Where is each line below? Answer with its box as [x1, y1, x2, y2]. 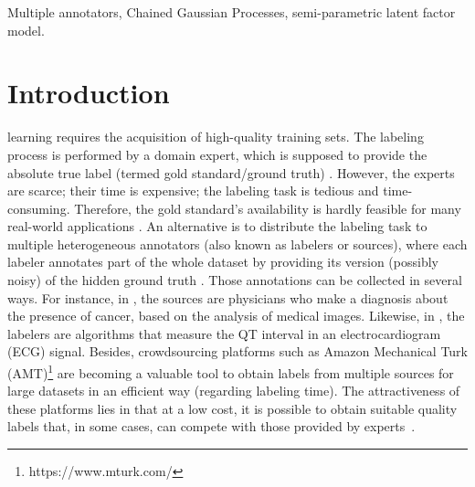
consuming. [7, 198, 70, 217]
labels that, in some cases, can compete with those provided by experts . [7, 417, 416, 436]
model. [7, 20, 45, 39]
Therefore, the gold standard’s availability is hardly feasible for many [74, 198, 461, 217]
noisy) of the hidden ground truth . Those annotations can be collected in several [7, 270, 462, 290]
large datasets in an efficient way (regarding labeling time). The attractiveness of [7, 381, 460, 400]
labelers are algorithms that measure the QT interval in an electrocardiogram [7, 323, 441, 343]
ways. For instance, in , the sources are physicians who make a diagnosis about [7, 288, 449, 307]
